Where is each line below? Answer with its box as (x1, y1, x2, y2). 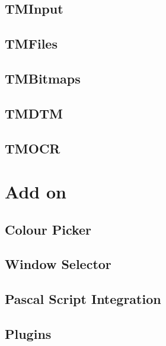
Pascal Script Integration (5, 290, 161, 308)
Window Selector (5, 255, 111, 273)
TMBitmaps (5, 69, 81, 87)
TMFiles (5, 34, 58, 53)
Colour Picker (5, 220, 92, 238)
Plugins (5, 325, 52, 343)
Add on (5, 180, 66, 204)
